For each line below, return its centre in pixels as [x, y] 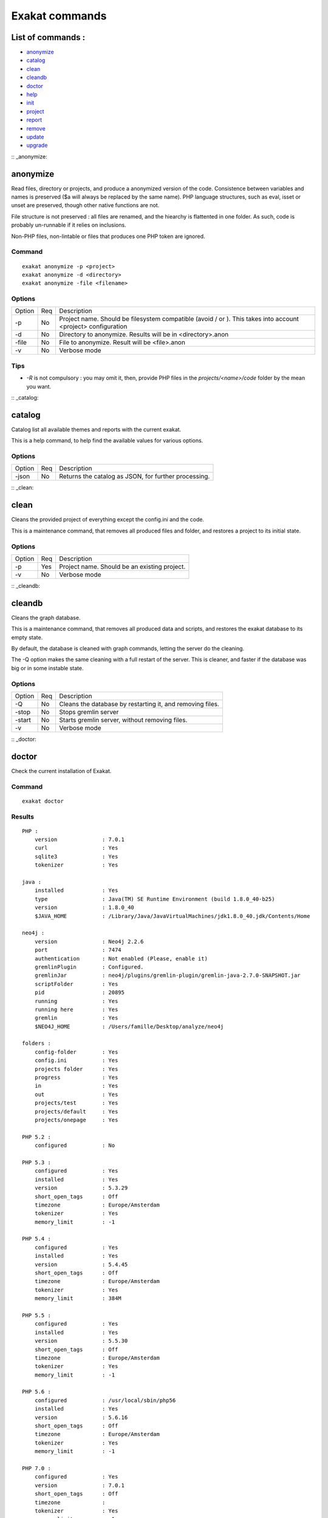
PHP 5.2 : [36, 1137]
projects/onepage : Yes [76, 1120]
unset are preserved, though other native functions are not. [85, 205]
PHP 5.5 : [36, 1315]
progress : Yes [76, 1077]
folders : [36, 1043]
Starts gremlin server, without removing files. [123, 720]
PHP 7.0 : [36, 1469]
